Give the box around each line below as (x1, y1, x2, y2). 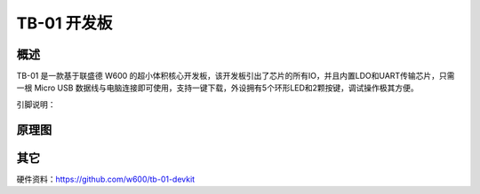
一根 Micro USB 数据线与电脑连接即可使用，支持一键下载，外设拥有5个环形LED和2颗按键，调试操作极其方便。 (16, 82, 420, 93)
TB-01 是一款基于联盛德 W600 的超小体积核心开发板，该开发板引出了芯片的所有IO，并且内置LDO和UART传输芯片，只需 (16, 71, 455, 81)
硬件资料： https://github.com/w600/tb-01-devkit (16, 174, 196, 184)
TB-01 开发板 (16, 13, 113, 33)
